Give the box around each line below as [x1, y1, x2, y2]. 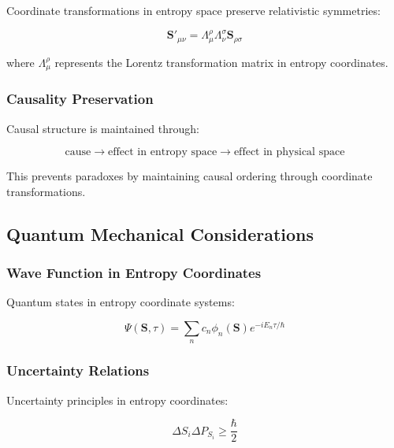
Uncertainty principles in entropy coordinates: [6, 391, 229, 408]
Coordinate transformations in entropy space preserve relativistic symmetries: [6, 2, 381, 18]
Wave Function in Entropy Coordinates [6, 262, 262, 282]
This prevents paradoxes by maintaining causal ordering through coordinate [6, 168, 373, 184]
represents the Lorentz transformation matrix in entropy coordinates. [54, 54, 388, 70]
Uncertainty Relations [6, 361, 150, 380]
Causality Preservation [6, 89, 154, 109]
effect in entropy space [108, 146, 217, 158]
